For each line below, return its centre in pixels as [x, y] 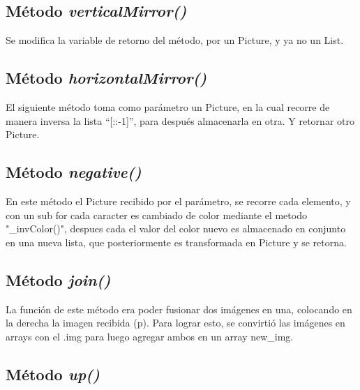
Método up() [53, 374]
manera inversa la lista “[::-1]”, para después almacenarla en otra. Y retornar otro [180, 120]
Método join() [58, 279]
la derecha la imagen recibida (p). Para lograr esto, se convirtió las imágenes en [175, 323]
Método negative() [74, 172]
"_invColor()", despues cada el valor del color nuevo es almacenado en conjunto [176, 228]
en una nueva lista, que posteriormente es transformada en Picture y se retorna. [176, 242]
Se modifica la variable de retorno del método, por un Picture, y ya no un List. [175, 40]
